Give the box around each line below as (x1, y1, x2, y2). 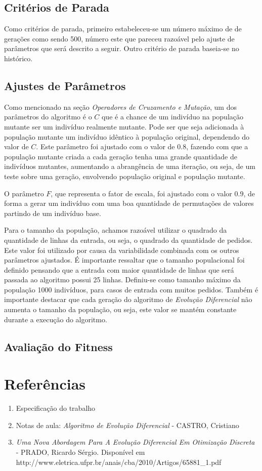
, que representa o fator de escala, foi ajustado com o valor (51, 188, 232, 198)
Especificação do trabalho (16, 403, 96, 413)
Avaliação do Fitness (4, 338, 113, 354)
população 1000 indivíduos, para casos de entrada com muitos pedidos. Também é (4, 284, 258, 294)
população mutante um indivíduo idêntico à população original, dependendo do (4, 131, 250, 142)
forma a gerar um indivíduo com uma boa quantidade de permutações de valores (4, 198, 254, 208)
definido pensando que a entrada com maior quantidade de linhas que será (4, 264, 234, 275)
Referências (4, 373, 86, 394)
